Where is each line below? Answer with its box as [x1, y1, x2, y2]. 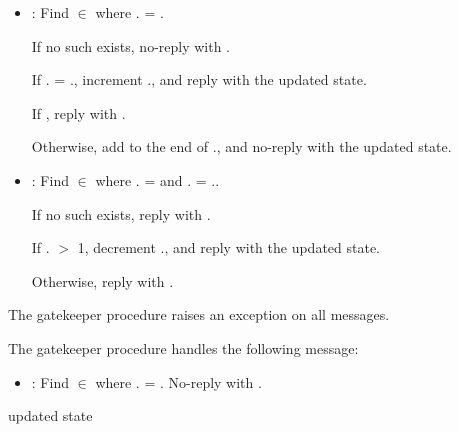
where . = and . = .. [95, 169, 220, 190]
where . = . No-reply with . [95, 371, 262, 392]
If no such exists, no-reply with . [31, 35, 231, 56]
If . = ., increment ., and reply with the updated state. [31, 69, 367, 90]
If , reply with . [31, 102, 126, 123]
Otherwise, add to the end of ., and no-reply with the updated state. [31, 136, 452, 157]
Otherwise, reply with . [31, 270, 174, 291]
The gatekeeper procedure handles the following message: [8, 337, 359, 358]
